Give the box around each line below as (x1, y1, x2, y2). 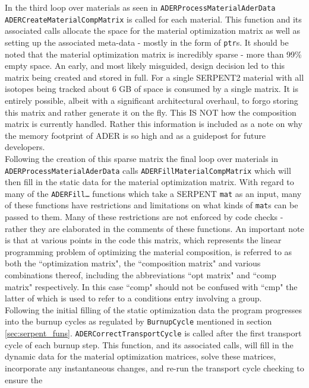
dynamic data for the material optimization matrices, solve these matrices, (5, 350, 276, 362)
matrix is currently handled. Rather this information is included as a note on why (5, 117, 302, 130)
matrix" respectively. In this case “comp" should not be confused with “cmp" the (5, 280, 298, 292)
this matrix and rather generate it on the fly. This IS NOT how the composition (5, 106, 297, 118)
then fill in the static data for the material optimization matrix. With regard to (5, 176, 294, 188)
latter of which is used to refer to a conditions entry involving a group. (5, 292, 262, 304)
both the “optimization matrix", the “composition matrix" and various (5, 257, 261, 269)
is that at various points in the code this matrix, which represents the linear (5, 234, 282, 246)
